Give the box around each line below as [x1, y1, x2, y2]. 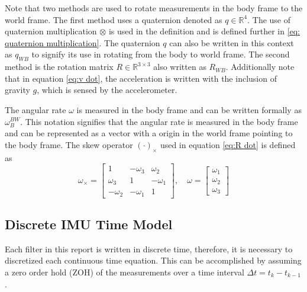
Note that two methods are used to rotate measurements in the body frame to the [5, 2, 303, 14]
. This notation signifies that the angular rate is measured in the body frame [20, 115, 298, 127]
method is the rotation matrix [5, 60, 114, 73]
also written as [153, 60, 206, 73]
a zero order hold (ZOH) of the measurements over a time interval [5, 265, 244, 278]
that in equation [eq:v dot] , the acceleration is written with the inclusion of [5, 72, 277, 84]
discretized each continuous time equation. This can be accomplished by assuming [5, 254, 302, 267]
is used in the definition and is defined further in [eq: [108, 25, 300, 37]
